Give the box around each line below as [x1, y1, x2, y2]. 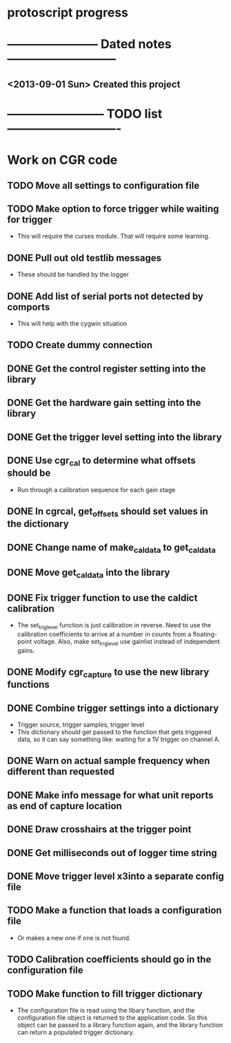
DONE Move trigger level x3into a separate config [7, 871, 224, 882]
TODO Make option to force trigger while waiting [7, 203, 219, 214]
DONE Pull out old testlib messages [7, 252, 162, 263]
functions [7, 679, 50, 691]
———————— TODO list [7, 105, 163, 121]
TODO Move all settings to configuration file [7, 179, 200, 191]
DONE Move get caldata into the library [7, 567, 170, 580]
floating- [192, 629, 217, 638]
